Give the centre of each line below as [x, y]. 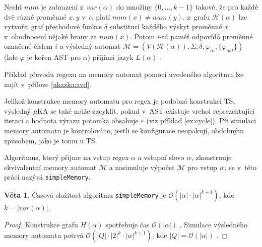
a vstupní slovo [161, 157]
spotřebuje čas [127, 224]
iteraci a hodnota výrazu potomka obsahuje [71, 120]
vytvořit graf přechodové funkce [53, 26]
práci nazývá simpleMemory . [47, 177]
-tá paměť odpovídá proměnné [206, 36]
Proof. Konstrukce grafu [41, 224]
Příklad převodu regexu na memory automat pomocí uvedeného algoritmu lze [124, 74]
